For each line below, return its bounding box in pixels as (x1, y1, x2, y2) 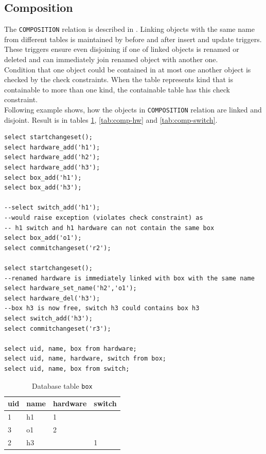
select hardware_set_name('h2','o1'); (4, 285, 137, 292)
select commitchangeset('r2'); (4, 244, 111, 252)
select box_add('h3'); (4, 184, 82, 192)
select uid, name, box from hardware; (4, 345, 137, 352)
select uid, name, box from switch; (4, 365, 130, 372)
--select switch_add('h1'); (4, 204, 100, 212)
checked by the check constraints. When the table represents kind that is (4, 74, 233, 85)
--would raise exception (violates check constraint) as (4, 214, 203, 222)
